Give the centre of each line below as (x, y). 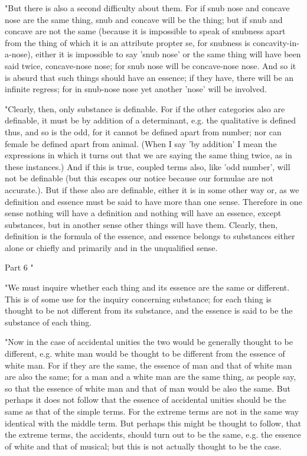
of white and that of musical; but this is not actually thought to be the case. (143, 446)
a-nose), (19, 54)
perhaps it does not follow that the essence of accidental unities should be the (146, 400)
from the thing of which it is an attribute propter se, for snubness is (128, 42)
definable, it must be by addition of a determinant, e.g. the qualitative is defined (150, 120)
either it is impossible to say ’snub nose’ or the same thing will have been (168, 54)
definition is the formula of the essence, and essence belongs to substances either (150, 236)
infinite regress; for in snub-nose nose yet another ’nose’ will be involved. (136, 89)
